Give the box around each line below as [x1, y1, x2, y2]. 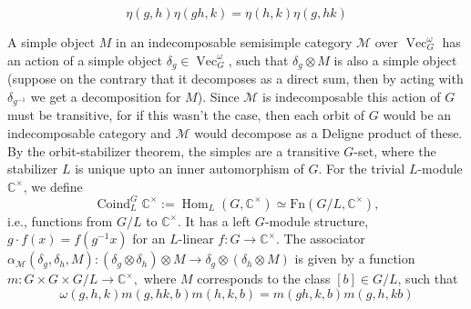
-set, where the [353, 141, 436, 160]
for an [132, 229, 166, 248]
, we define [23, 176, 83, 195]
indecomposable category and [7, 123, 171, 142]
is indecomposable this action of [262, 86, 441, 105]
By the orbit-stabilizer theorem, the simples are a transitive [7, 141, 340, 160]
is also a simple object [333, 50, 457, 69]
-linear [178, 229, 214, 248]
